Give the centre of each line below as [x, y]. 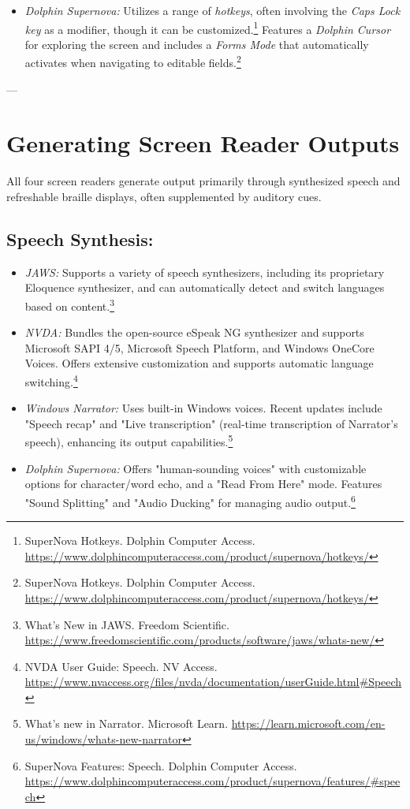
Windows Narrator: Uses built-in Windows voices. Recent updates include [203, 408]
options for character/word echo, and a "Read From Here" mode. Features [203, 484]
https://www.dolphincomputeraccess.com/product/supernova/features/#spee [212, 781]
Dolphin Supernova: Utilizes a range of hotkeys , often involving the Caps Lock [212, 10]
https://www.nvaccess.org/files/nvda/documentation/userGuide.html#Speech [213, 682]
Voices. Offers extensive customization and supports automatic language [199, 363]
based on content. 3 [70, 304]
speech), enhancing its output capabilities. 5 [129, 441]
